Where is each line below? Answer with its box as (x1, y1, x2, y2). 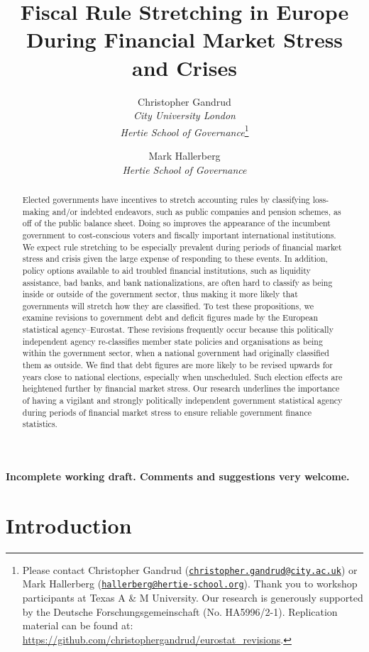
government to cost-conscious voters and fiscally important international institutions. (22, 228, 336, 241)
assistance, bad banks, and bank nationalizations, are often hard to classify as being (22, 276, 333, 288)
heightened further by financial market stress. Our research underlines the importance (22, 382, 340, 394)
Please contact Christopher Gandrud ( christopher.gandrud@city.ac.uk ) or (22, 562, 358, 577)
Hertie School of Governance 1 (120, 122, 249, 139)
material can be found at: (22, 618, 133, 633)
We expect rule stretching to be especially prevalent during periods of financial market (22, 241, 342, 253)
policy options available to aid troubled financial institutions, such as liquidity (22, 264, 311, 276)
